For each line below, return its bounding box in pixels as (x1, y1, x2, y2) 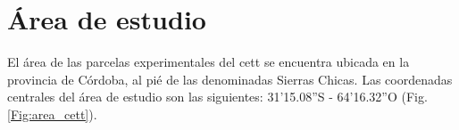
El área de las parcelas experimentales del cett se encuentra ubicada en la (7, 53, 410, 71)
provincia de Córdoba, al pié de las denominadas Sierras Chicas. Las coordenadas (7, 69, 453, 88)
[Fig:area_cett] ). (7, 104, 97, 123)
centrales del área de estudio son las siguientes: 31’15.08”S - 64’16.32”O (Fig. (7, 87, 428, 106)
